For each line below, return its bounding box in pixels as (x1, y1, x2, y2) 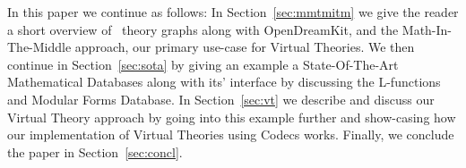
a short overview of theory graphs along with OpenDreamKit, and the (7, 20, 399, 38)
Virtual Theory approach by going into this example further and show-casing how (7, 107, 456, 126)
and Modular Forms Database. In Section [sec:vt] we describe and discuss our (7, 89, 435, 108)
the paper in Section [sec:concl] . (7, 142, 183, 161)
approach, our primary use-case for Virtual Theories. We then (74, 38, 415, 56)
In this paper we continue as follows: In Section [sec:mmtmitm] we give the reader (7, 3, 459, 21)
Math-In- (401, 20, 453, 38)
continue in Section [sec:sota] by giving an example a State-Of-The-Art (7, 55, 399, 73)
